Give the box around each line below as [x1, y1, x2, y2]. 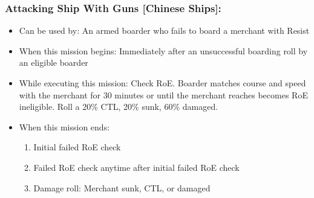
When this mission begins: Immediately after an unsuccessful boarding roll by [19, 44, 308, 57]
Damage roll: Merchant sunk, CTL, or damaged [33, 181, 211, 194]
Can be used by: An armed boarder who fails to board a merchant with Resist [19, 24, 310, 37]
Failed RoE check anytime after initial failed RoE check [33, 161, 240, 173]
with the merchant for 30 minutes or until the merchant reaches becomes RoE [19, 88, 308, 101]
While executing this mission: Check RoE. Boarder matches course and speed [19, 77, 306, 89]
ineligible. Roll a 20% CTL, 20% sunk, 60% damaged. [19, 100, 218, 113]
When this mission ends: [19, 120, 110, 133]
